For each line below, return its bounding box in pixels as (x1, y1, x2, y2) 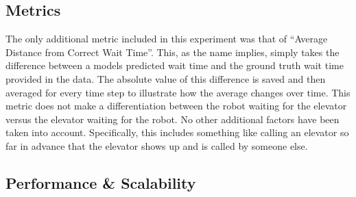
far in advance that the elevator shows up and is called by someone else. (5, 138, 308, 153)
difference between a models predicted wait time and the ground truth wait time (5, 58, 344, 73)
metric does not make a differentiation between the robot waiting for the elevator (5, 98, 347, 113)
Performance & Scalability (5, 172, 196, 193)
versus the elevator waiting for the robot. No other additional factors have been (5, 111, 340, 126)
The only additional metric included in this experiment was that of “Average (5, 31, 328, 46)
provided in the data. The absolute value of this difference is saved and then (5, 71, 326, 86)
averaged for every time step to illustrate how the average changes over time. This (5, 85, 351, 99)
